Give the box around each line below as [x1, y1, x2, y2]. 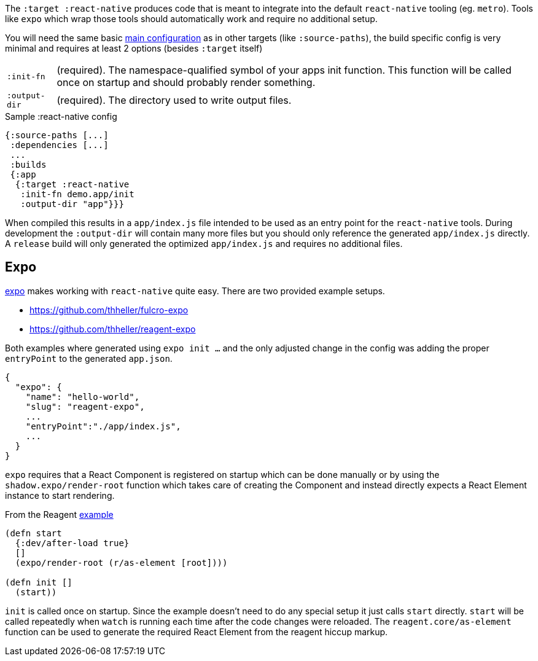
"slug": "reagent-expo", [25, 401, 145, 412]
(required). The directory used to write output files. [57, 94, 292, 106]
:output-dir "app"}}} [20, 199, 124, 209]
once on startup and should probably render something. [57, 76, 316, 88]
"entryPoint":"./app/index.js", [25, 421, 181, 431]
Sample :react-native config [5, 111, 117, 122]
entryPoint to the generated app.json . [5, 353, 173, 364]
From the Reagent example [5, 509, 114, 520]
